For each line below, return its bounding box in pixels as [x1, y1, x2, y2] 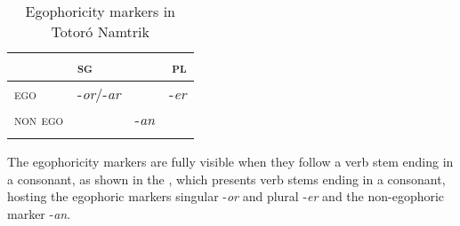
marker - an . [7, 204, 71, 222]
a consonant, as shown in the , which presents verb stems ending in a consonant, [7, 169, 446, 188]
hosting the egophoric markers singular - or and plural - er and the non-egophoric [7, 187, 445, 206]
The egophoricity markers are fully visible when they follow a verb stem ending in [7, 152, 454, 170]
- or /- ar [77, 83, 121, 104]
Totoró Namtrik [51, 21, 149, 42]
